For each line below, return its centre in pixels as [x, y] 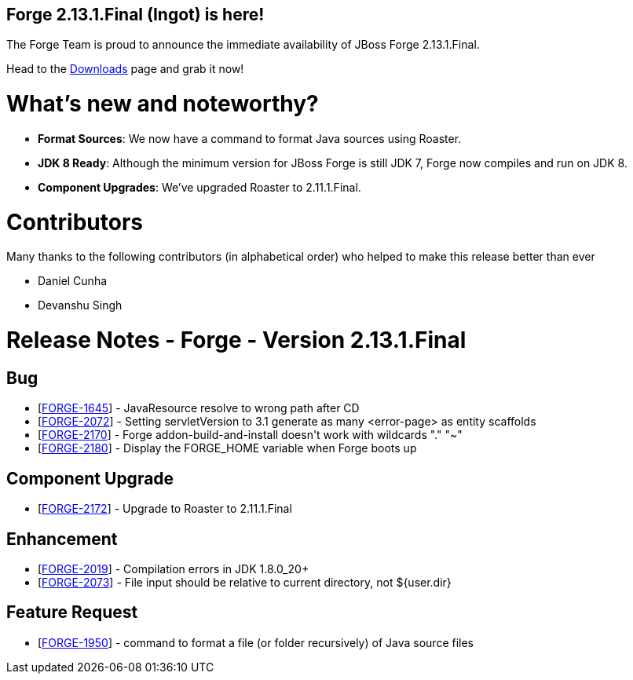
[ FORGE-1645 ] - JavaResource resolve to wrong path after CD [199, 408]
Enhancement [62, 539]
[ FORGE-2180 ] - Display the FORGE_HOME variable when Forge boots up [227, 448]
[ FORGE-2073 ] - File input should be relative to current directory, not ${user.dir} [245, 583]
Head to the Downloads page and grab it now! [125, 69]
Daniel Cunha [73, 281]
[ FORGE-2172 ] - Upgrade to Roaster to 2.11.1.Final [165, 509]
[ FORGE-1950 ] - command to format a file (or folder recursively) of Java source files [256, 642]
